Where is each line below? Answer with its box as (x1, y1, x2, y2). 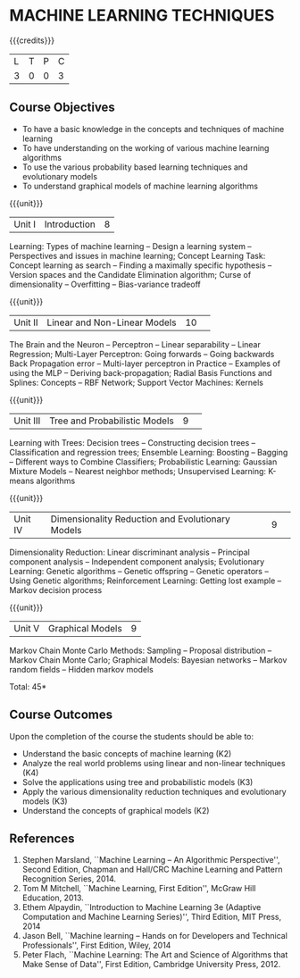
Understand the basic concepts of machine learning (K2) (21, 748, 232, 759)
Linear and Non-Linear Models (46, 316, 177, 329)
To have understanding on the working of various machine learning (21, 142, 270, 153)
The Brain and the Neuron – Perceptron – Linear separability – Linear (9, 339, 261, 349)
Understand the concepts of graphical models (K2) (21, 805, 210, 815)
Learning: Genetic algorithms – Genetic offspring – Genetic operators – (9, 565, 270, 576)
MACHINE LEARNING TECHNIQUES (9, 5, 275, 26)
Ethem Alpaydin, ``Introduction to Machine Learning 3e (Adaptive (21, 902, 262, 913)
